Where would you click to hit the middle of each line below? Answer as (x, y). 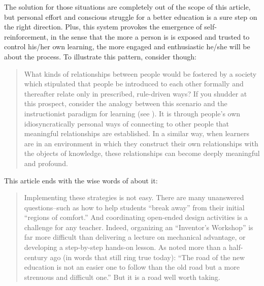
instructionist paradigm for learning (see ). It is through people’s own (132, 113)
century (36, 257)
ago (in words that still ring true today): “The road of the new (147, 257)
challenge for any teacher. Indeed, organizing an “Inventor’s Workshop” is (139, 227)
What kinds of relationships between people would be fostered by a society (140, 73)
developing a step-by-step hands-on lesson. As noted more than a (125, 247)
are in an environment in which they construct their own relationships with (141, 143)
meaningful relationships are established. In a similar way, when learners (137, 133)
